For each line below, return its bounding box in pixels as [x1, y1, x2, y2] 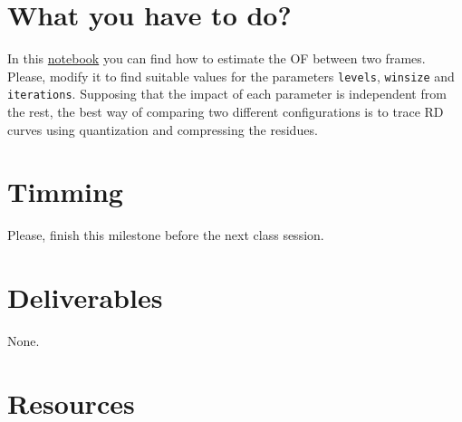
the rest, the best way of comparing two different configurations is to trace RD [7, 102, 444, 121]
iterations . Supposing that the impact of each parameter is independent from [7, 84, 447, 103]
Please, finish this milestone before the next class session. [7, 225, 324, 245]
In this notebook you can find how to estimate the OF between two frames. [7, 49, 426, 68]
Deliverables [7, 279, 163, 316]
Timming [7, 173, 123, 210]
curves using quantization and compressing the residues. [7, 120, 318, 139]
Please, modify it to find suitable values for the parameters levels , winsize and [7, 66, 455, 85]
